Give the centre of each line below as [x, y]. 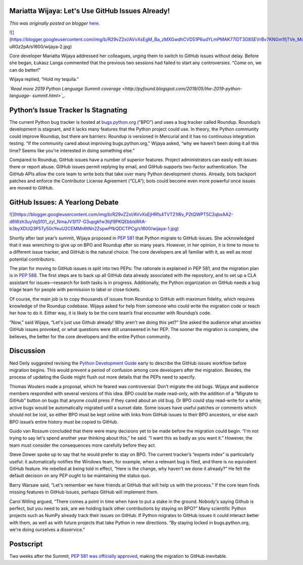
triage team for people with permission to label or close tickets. [75, 290]
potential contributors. [32, 259]
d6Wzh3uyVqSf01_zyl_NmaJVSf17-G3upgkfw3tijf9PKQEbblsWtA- [78, 221]
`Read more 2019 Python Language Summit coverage [65, 88]
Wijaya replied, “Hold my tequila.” [44, 79]
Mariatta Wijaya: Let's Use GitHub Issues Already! [90, 11]
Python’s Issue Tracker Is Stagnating [68, 110]
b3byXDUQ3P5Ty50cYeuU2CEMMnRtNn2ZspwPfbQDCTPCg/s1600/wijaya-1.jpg [93, 229]
